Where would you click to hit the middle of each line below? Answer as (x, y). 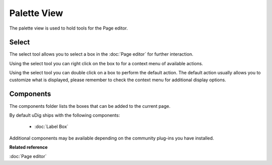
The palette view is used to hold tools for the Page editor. (69, 28)
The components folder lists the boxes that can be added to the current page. (90, 106)
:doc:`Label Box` (51, 127)
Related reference (28, 147)
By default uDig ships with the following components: (65, 115)
